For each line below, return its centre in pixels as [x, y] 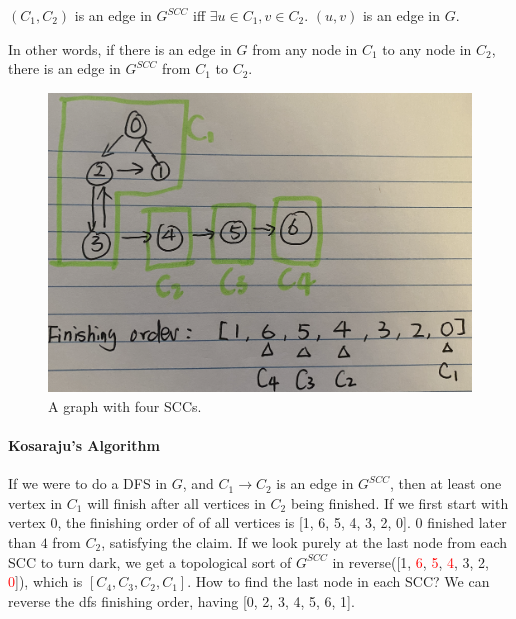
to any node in [427, 48]
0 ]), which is [45, 581]
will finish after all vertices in [176, 502]
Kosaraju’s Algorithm [84, 444]
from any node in [305, 48]
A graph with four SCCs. [125, 405]
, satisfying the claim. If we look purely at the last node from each [304, 541]
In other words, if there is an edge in [120, 48]
